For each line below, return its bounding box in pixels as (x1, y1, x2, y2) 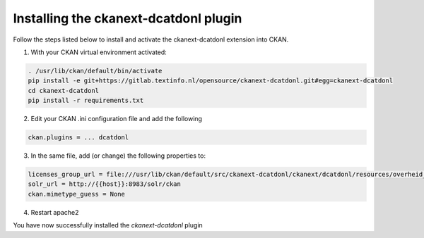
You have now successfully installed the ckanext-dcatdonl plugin (13, 221, 203, 230)
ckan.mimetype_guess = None (28, 190, 125, 198)
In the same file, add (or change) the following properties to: (30, 151, 206, 160)
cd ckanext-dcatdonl (28, 87, 99, 94)
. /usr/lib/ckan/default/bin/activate (28, 67, 163, 75)
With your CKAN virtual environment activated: (30, 48, 167, 56)
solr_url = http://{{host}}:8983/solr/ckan (28, 180, 182, 188)
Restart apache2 (30, 208, 79, 216)
